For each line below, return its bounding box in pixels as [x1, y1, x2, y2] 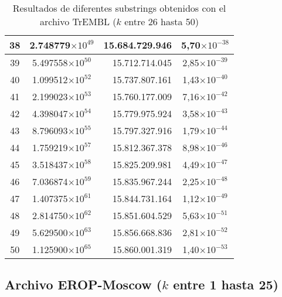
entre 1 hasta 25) [173, 275, 278, 293]
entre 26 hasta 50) [124, 15, 199, 28]
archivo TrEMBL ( [39, 15, 117, 28]
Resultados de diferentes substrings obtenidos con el [12, 1, 226, 15]
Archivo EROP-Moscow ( [5, 275, 162, 293]
